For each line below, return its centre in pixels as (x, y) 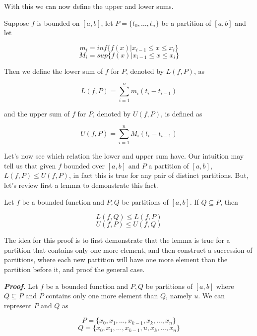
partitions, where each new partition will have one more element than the (116, 259)
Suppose (17, 23)
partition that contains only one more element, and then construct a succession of (128, 250)
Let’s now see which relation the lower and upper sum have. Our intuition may (124, 156)
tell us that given (30, 165)
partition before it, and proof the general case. (74, 269)
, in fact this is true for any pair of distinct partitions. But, (159, 175)
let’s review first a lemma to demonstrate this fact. (81, 185)
